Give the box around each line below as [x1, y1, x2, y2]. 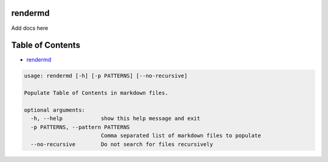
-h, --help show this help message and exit [30, 115, 200, 122]
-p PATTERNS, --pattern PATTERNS [30, 124, 130, 130]
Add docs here [11, 24, 49, 32]
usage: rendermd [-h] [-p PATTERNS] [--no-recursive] [24, 72, 188, 79]
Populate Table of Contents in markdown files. [24, 90, 168, 97]
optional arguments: [24, 107, 85, 113]
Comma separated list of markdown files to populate [100, 132, 261, 139]
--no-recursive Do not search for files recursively [30, 141, 213, 147]
